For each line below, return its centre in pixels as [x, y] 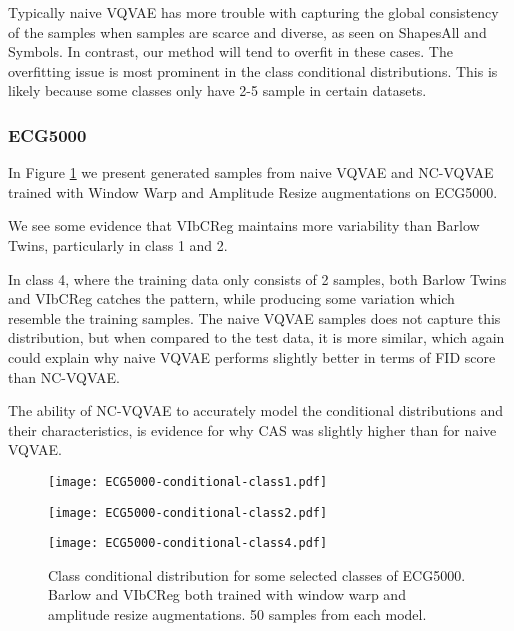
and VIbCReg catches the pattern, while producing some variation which [231, 298]
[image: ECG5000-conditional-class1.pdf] [188, 481]
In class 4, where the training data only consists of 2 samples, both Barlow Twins [257, 278]
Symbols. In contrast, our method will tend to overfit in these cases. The [230, 51]
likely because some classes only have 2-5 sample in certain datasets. [217, 90]
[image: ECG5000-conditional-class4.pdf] [188, 543]
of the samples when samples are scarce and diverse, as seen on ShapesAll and [247, 31]
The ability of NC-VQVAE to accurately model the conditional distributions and [256, 410]
